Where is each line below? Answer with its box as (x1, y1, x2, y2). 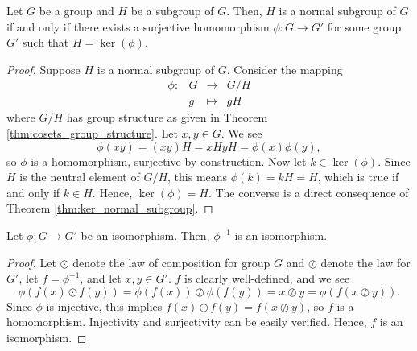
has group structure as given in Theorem (66, 109, 268, 126)
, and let (80, 270, 122, 287)
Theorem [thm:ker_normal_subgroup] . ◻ (6, 200, 213, 217)
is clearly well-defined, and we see (184, 270, 350, 287)
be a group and (39, 2, 114, 19)
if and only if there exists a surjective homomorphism (6, 18, 270, 35)
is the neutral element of (19, 168, 140, 185)
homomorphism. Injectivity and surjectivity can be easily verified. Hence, (6, 313, 367, 330)
